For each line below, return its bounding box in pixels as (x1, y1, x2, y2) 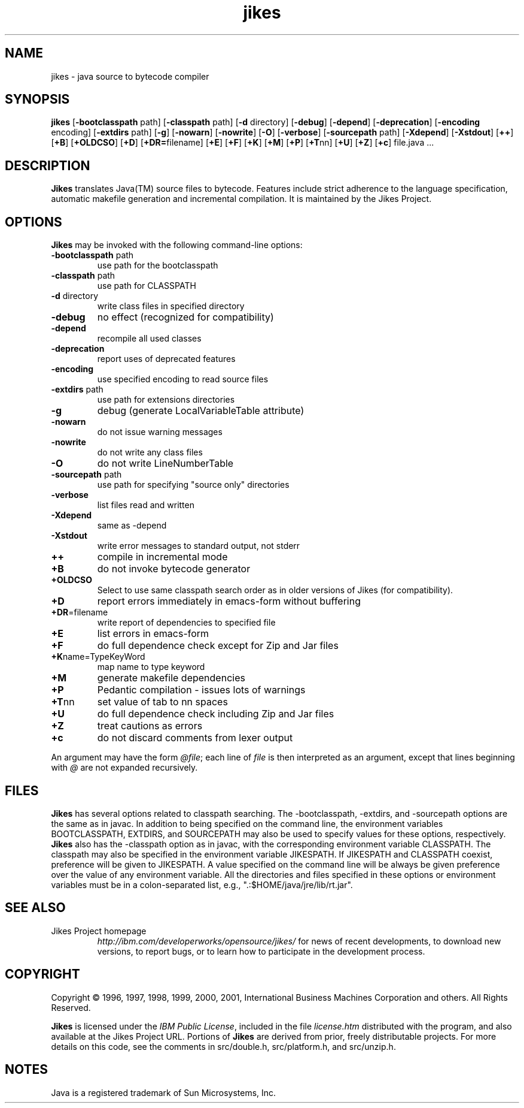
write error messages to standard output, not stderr (97, 541, 300, 551)
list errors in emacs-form (97, 627, 209, 640)
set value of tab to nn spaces (97, 696, 228, 708)
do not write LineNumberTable (97, 457, 234, 470)
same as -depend (97, 520, 167, 531)
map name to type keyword (97, 662, 205, 672)
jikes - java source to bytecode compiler (51, 71, 209, 81)
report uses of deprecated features (97, 354, 236, 364)
